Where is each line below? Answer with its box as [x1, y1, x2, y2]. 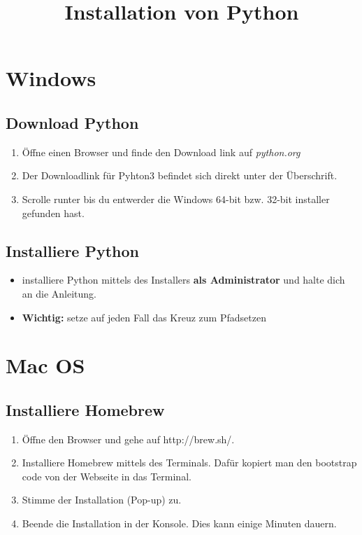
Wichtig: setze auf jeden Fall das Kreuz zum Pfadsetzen [22, 310, 266, 324]
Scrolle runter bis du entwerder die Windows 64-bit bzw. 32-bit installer [22, 191, 330, 206]
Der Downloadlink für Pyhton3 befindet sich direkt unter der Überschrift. [22, 168, 338, 183]
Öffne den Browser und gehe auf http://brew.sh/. [22, 431, 235, 446]
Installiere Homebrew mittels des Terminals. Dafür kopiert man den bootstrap [22, 455, 357, 470]
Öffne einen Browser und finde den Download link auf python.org [22, 144, 301, 159]
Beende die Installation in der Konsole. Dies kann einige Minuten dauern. [22, 516, 337, 531]
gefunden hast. [22, 205, 85, 220]
